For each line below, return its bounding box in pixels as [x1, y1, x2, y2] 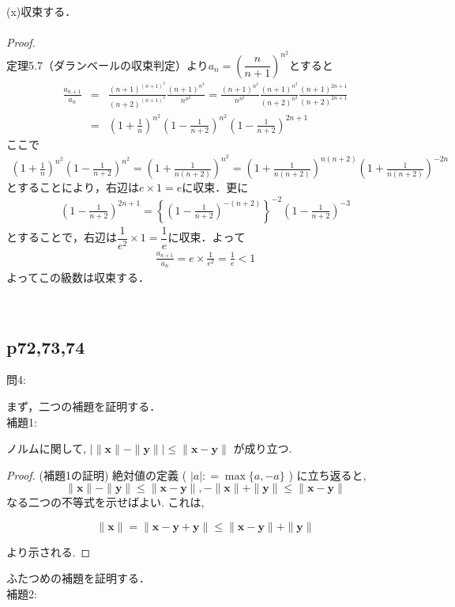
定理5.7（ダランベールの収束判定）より [6, 56, 209, 73]
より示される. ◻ [6, 543, 91, 560]
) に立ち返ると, [288, 466, 367, 483]
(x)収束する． [6, 3, 77, 19]
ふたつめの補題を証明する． [6, 570, 150, 586]
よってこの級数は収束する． [6, 268, 149, 285]
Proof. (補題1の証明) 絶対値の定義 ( [6, 466, 187, 483]
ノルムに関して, [6, 440, 87, 457]
